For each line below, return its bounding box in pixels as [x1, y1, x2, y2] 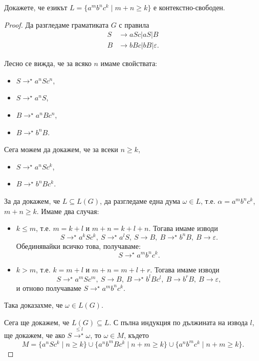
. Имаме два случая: [36, 205, 99, 216]
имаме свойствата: [100, 58, 158, 69]
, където [123, 330, 149, 341]
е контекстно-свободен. [153, 2, 225, 12]
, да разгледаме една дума [100, 196, 180, 206]
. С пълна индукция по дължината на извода [109, 316, 248, 327]
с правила [119, 19, 149, 30]
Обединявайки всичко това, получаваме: [16, 240, 141, 251]
